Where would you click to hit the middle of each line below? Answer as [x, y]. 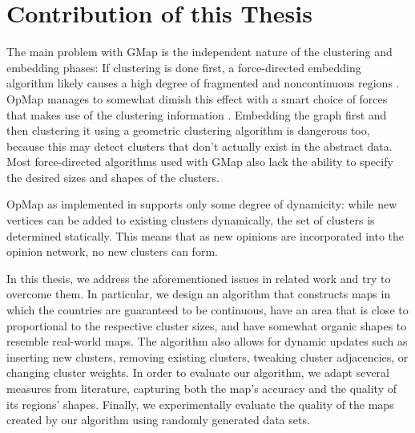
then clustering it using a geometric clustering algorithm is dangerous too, [188, 130]
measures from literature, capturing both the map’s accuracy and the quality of [201, 388]
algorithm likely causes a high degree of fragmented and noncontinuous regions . [203, 83]
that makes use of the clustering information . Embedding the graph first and [197, 114]
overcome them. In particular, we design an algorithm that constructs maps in [199, 294]
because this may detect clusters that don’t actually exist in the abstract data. [199, 146]
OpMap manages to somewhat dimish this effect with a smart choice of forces [197, 98]
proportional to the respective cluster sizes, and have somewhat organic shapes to [207, 325]
